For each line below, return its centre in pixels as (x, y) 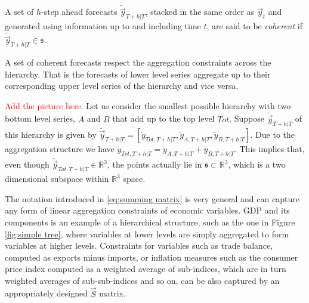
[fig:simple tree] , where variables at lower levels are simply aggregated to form (147, 234)
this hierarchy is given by (51, 135)
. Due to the (272, 135)
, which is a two (257, 164)
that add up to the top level (163, 118)
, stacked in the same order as (200, 12)
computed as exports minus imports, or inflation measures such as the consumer (152, 257)
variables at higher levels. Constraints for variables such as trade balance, (139, 245)
